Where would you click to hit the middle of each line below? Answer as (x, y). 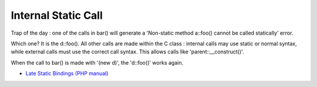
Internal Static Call (57, 15)
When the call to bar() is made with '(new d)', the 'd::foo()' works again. (97, 62)
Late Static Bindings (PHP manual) (67, 73)
